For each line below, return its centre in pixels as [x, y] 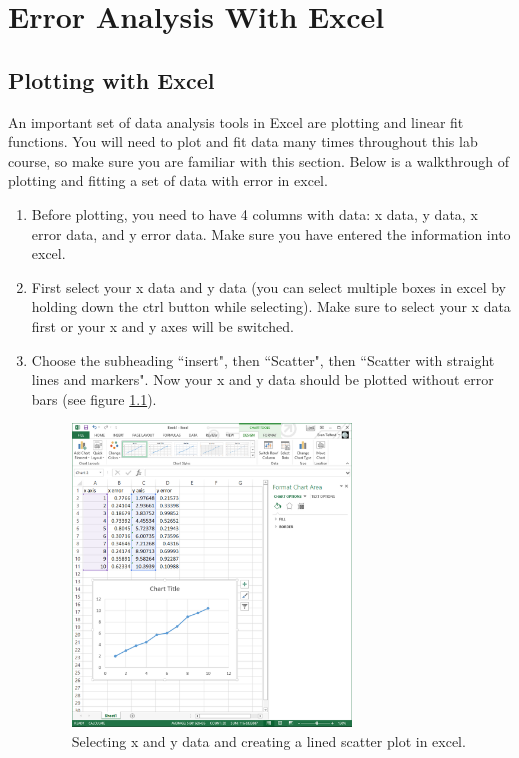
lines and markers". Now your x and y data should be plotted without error [262, 379]
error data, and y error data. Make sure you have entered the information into [271, 233]
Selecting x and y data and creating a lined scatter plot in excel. [268, 740]
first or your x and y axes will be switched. [162, 325]
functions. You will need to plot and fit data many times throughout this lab [243, 141]
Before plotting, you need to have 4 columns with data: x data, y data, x [254, 213]
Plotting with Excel [111, 79]
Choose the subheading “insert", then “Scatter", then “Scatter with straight [263, 359]
